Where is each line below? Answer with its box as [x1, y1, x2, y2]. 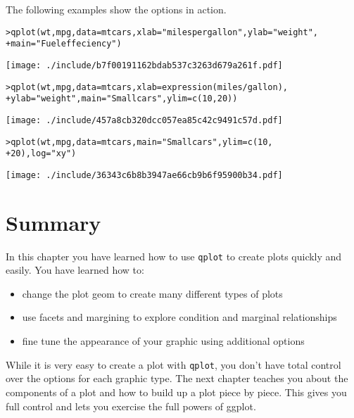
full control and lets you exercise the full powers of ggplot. [6, 398, 256, 413]
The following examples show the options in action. [6, 2, 227, 16]
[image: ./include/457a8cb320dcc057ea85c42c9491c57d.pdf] [6, 115, 283, 125]
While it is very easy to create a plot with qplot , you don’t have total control [6, 357, 341, 372]
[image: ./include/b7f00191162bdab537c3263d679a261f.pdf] [6, 60, 283, 70]
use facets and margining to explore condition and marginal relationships [22, 310, 337, 324]
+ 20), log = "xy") [6, 148, 77, 159]
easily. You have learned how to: [6, 262, 144, 277]
